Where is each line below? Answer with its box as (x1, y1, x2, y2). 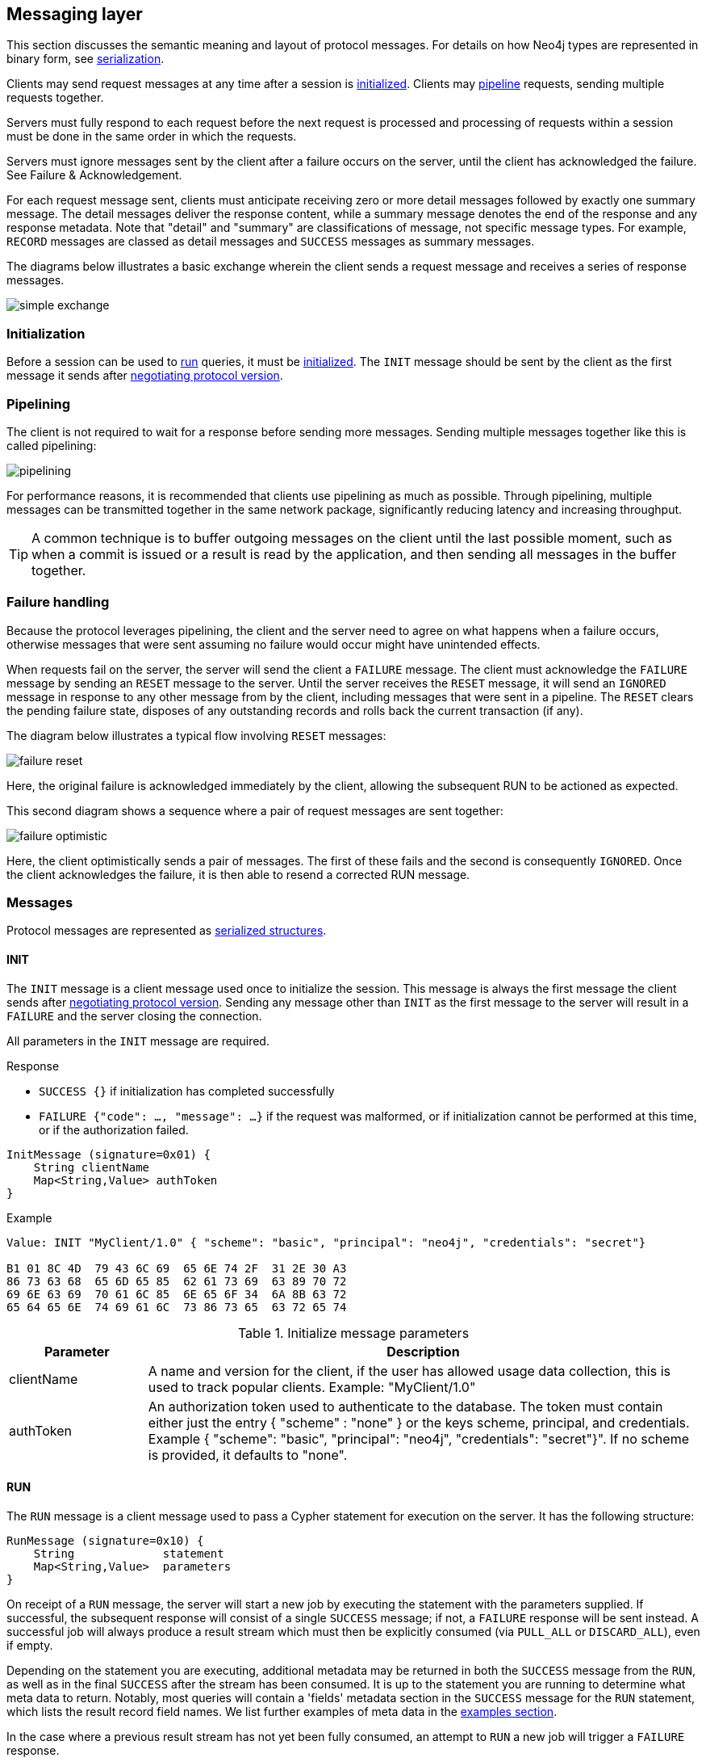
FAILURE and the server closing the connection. (6, 1008, 262, 1023)
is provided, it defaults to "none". (148, 1446, 348, 1463)
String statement (33, 1546, 224, 1560)
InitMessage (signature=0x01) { (6, 1147, 211, 1161)
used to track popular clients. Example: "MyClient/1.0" (148, 1378, 476, 1395)
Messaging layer (6, 4, 143, 24)
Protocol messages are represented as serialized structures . (6, 923, 327, 938)
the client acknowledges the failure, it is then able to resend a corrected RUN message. (6, 867, 470, 881)
